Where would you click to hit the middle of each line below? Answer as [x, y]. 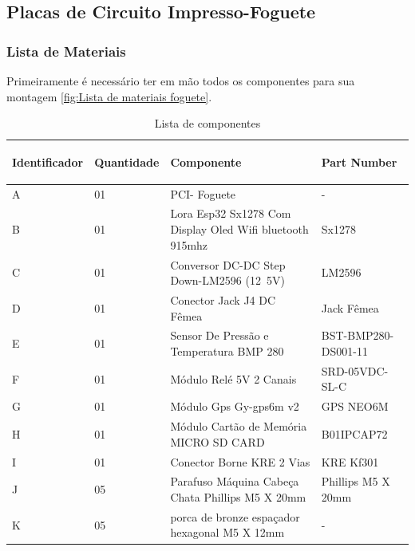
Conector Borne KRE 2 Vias [240, 461]
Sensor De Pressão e [219, 335]
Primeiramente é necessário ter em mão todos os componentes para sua [181, 81]
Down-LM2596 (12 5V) [227, 280]
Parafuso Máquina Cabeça [235, 481]
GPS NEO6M [355, 406]
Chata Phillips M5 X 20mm [238, 496]
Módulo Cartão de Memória [239, 426]
